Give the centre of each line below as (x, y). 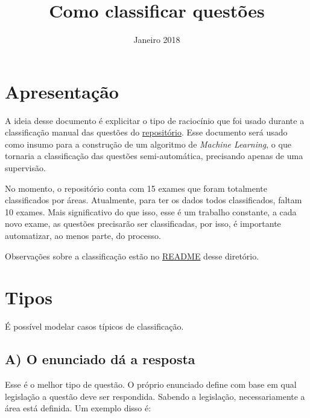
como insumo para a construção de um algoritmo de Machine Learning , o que (148, 144)
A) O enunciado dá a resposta (100, 359)
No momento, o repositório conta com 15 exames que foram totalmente (136, 188)
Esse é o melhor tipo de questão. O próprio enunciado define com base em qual (151, 384)
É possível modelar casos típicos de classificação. (94, 326)
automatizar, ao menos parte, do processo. (83, 235)
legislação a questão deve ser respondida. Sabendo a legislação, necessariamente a (155, 396)
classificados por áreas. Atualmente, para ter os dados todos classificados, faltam (153, 200)
